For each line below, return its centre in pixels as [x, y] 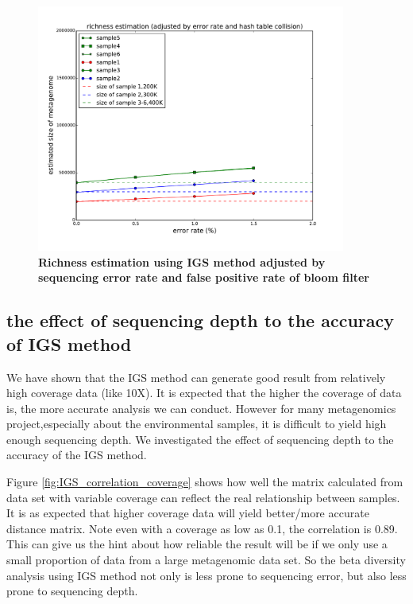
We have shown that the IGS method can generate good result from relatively [196, 377]
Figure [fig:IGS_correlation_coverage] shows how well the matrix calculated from [205, 482]
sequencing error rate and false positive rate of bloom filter [204, 277]
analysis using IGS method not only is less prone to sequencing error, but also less [206, 575]
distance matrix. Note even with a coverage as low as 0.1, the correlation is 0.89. [202, 528]
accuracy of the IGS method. [77, 455]
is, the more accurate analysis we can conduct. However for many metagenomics [201, 408]
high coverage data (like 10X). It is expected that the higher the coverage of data [204, 393]
